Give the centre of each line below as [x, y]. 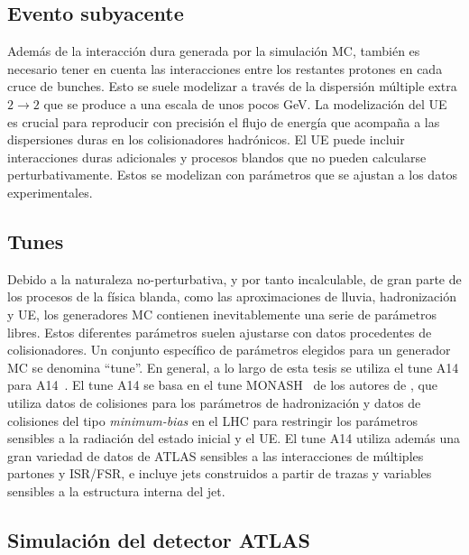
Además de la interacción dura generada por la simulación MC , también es [214, 51]
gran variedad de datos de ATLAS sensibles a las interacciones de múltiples [216, 455]
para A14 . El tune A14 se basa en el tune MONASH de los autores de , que [222, 385]
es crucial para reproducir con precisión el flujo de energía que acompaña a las [224, 121]
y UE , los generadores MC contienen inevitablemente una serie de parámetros [222, 314]
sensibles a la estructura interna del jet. [116, 490]
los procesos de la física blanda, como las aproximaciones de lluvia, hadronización [232, 296]
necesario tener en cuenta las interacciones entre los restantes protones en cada [225, 68]
